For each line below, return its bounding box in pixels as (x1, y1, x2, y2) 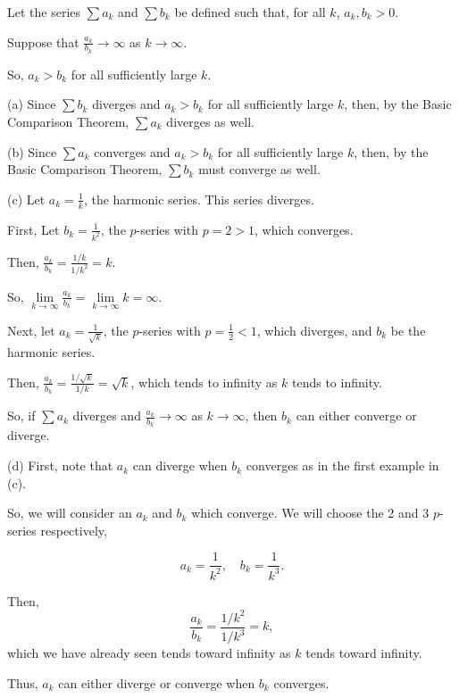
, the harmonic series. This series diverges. (83, 189, 314, 208)
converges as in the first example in (246, 456, 439, 475)
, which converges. (254, 220, 354, 238)
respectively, (40, 520, 107, 539)
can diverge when (132, 456, 228, 475)
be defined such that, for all (174, 3, 326, 21)
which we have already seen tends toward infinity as (7, 644, 291, 662)
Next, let (7, 320, 55, 339)
